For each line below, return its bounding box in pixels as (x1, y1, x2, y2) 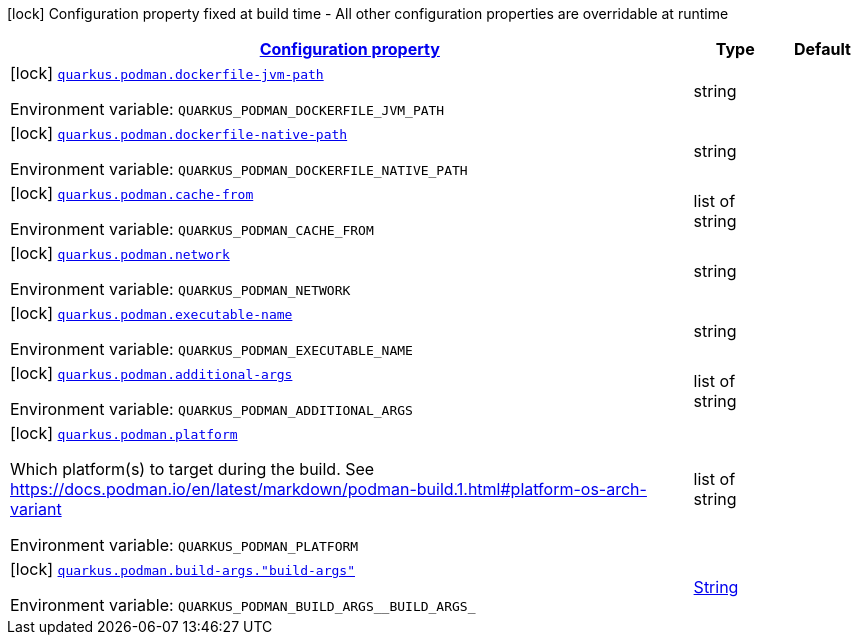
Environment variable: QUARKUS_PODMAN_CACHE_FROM (10, 219, 374, 239)
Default (793, 39, 851, 59)
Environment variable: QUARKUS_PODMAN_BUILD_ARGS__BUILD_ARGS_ (10, 595, 476, 615)
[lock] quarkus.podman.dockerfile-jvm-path (10, 63, 324, 83)
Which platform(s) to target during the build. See (10, 459, 375, 479)
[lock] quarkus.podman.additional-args (10, 363, 293, 383)
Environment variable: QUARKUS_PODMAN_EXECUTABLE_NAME (10, 339, 413, 359)
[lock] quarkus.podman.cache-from (10, 183, 254, 203)
